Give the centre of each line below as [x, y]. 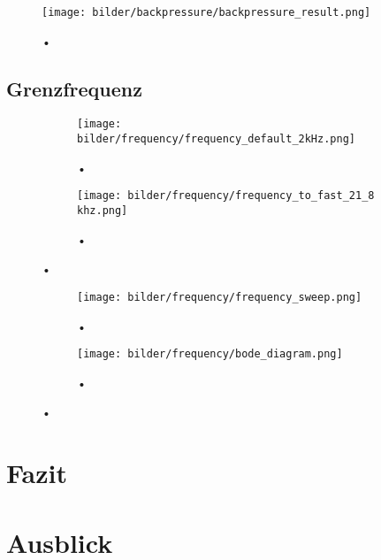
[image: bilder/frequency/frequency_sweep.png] [220, 297]
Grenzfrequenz [74, 88]
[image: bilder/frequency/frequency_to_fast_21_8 [226, 196]
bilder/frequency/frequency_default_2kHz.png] [216, 139]
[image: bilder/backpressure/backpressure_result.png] [206, 12]
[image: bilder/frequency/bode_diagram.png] [210, 354]
